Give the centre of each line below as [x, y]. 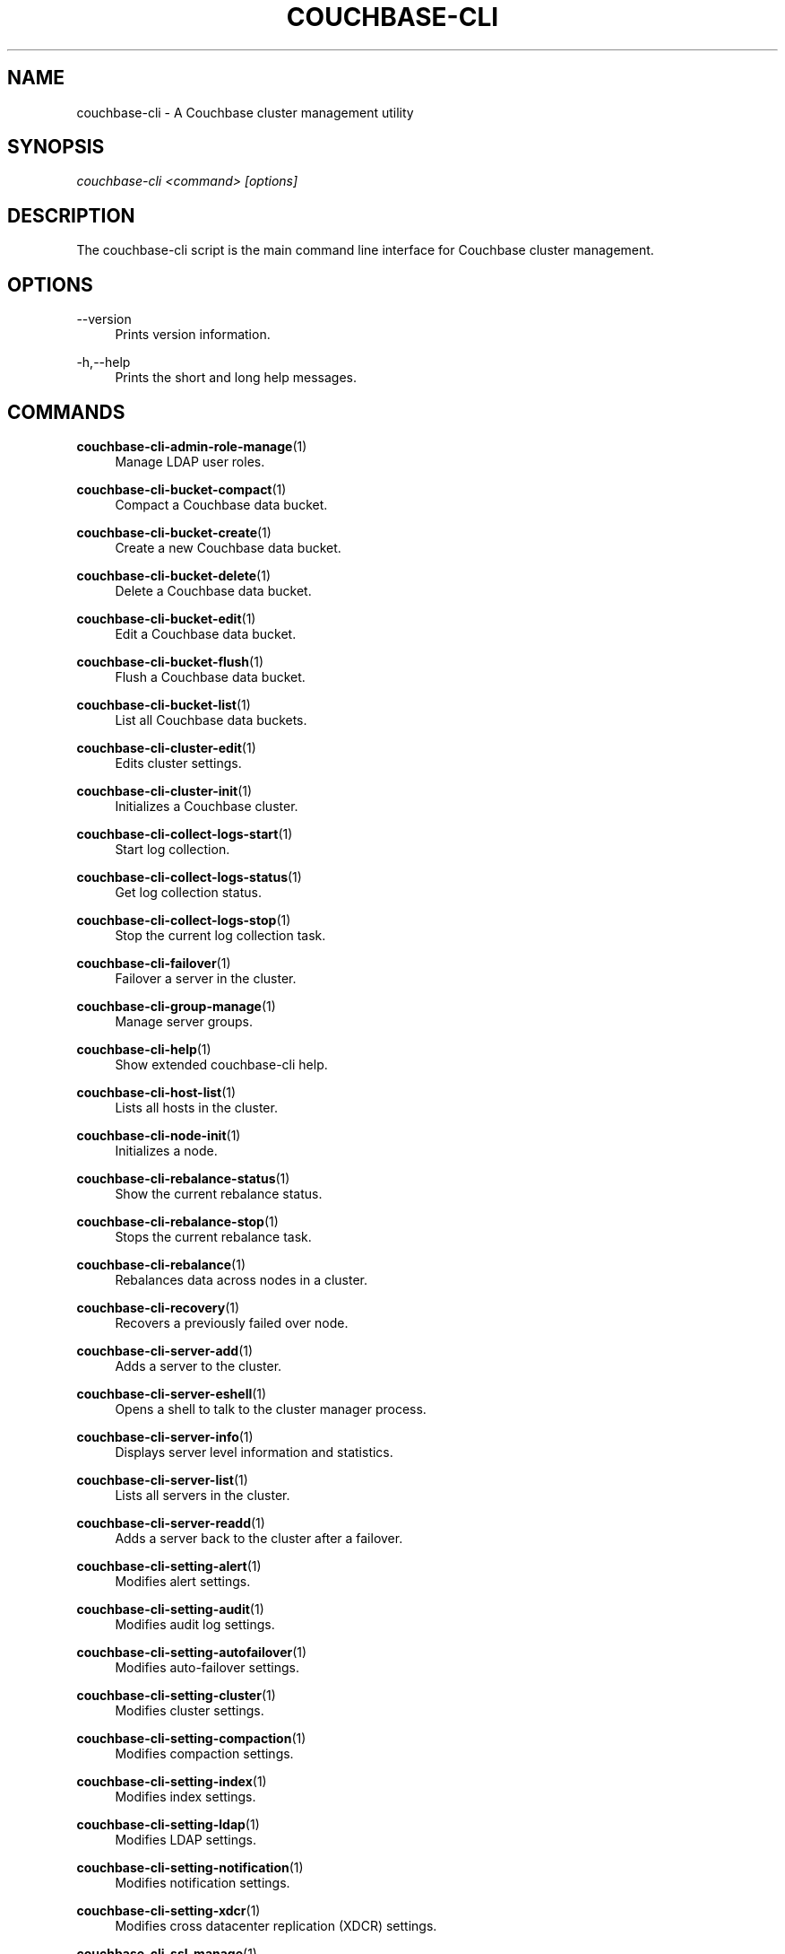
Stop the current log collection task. [220, 935]
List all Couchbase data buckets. [211, 720]
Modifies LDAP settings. [185, 1839]
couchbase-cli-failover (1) [154, 963]
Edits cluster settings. [178, 763]
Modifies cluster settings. [190, 1710]
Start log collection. [173, 849]
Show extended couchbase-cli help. [221, 1064]
